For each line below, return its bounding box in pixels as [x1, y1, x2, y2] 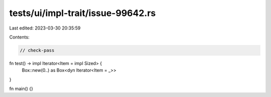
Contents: [9, 34, 30, 40]
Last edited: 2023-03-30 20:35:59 [9, 25, 81, 31]
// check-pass [20, 47, 55, 53]
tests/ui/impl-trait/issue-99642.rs [9, 7, 156, 18]
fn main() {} [9, 85, 34, 92]
